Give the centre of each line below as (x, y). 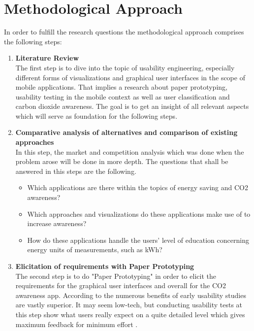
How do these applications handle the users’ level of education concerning (138, 240)
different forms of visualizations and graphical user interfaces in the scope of (130, 77)
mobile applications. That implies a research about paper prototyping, (121, 87)
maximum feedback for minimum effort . (77, 324)
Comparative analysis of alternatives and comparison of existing (127, 132)
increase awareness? (57, 223)
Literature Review (47, 58)
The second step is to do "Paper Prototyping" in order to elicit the (116, 276)
